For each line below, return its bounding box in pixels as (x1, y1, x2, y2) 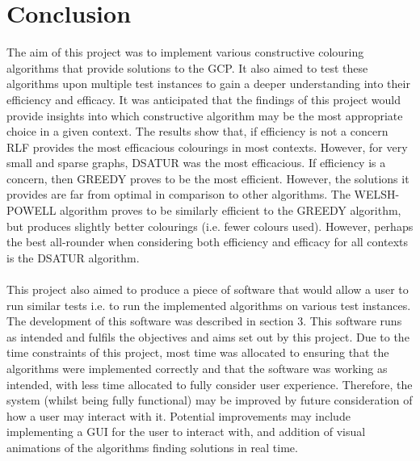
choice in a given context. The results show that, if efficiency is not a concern (6, 123, 388, 140)
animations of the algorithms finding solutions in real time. (6, 438, 298, 455)
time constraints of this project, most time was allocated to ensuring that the (6, 344, 389, 361)
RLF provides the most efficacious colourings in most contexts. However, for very (6, 138, 408, 155)
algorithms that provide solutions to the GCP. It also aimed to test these (6, 59, 368, 76)
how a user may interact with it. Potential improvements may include (6, 407, 351, 424)
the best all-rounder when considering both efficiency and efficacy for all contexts (6, 233, 408, 250)
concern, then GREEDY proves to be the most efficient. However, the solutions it (6, 170, 409, 186)
